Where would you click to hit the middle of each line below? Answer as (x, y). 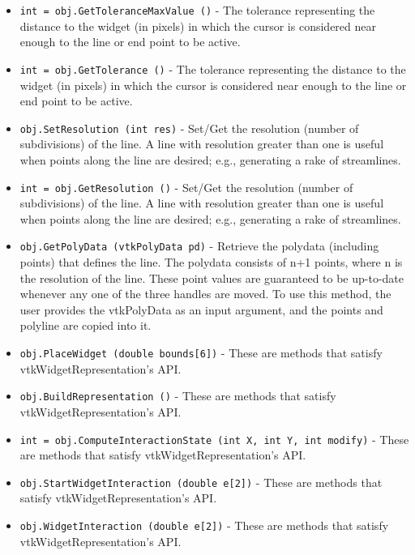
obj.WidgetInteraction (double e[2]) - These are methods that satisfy (204, 525)
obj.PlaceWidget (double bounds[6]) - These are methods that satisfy (201, 352)
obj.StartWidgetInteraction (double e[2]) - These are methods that (201, 482)
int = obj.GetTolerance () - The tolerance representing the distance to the (213, 68)
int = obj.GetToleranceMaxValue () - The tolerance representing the (197, 10)
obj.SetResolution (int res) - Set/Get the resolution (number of (189, 128)
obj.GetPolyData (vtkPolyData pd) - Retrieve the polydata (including (199, 246)
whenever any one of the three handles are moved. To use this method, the (205, 294)
